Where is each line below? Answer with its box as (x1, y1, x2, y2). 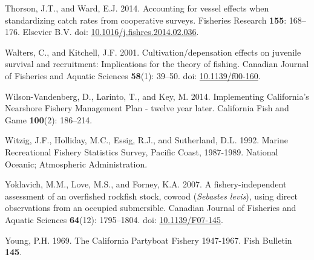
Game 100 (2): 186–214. (5, 113, 93, 126)
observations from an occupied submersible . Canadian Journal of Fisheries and (5, 201, 296, 214)
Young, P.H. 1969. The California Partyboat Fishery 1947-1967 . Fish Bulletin (5, 233, 292, 246)
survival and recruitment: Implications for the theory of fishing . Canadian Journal (5, 57, 309, 70)
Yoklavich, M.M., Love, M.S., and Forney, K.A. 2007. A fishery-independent (5, 178, 287, 190)
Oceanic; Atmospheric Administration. (5, 157, 148, 170)
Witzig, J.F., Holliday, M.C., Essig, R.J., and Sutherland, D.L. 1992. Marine (5, 134, 288, 146)
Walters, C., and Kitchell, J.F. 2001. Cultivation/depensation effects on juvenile (5, 45, 301, 58)
